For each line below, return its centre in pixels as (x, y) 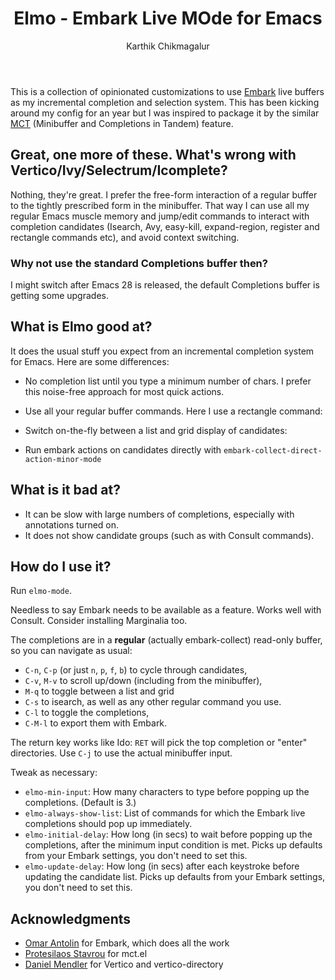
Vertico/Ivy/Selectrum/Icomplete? (119, 170)
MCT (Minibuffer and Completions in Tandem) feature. (122, 123)
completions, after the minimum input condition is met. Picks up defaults (173, 845)
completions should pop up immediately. (108, 824)
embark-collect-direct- (273, 450)
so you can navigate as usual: (71, 651)
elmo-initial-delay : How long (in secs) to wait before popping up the (168, 834)
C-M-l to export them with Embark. (96, 723)
